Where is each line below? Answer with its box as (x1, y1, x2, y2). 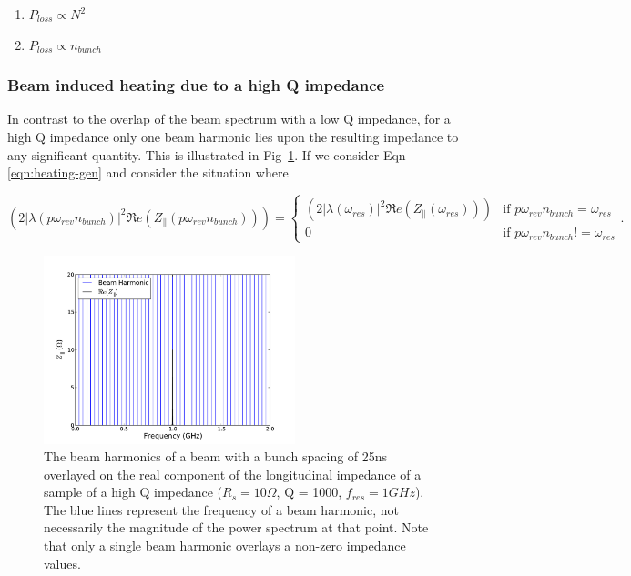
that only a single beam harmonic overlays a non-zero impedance (44, 536, 406, 555)
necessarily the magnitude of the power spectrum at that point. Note (44, 518, 429, 537)
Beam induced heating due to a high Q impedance (7, 74, 385, 96)
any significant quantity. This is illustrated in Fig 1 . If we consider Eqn (7, 145, 406, 164)
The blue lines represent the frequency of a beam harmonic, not (44, 500, 399, 519)
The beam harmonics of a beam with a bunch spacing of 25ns (44, 447, 388, 466)
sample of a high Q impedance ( (44, 482, 223, 501)
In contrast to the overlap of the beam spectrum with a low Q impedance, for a (7, 109, 451, 128)
